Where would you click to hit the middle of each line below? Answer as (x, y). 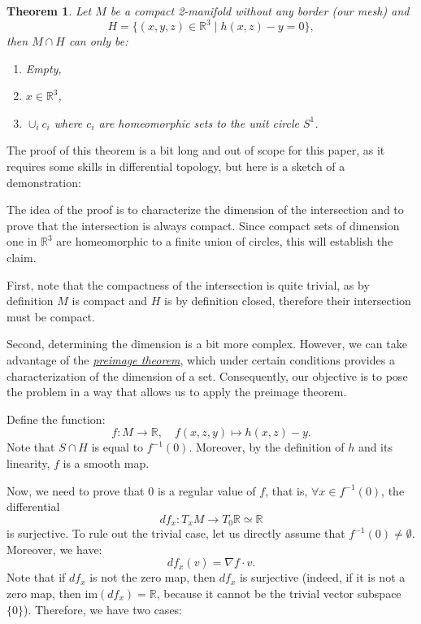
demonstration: (44, 182)
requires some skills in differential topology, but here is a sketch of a (176, 166)
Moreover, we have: (54, 549)
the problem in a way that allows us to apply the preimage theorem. (177, 392)
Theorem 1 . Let (49, 11)
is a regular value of (206, 490)
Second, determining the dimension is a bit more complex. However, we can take (207, 344)
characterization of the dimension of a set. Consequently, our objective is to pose (207, 375)
